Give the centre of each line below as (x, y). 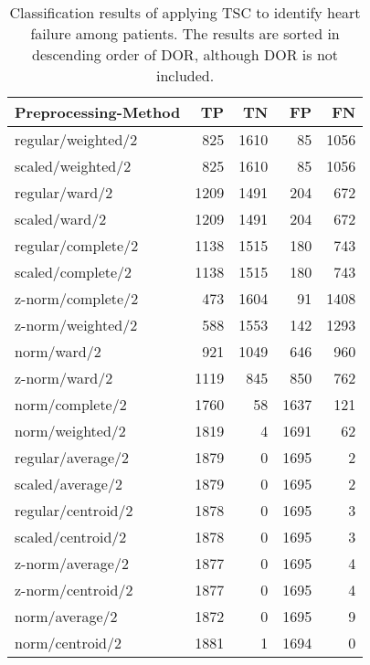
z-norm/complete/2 (77, 298)
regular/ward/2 (64, 192)
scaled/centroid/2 (71, 537)
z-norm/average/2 (72, 563)
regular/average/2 (72, 457)
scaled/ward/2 (61, 219)
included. (185, 75)
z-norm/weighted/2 (76, 325)
